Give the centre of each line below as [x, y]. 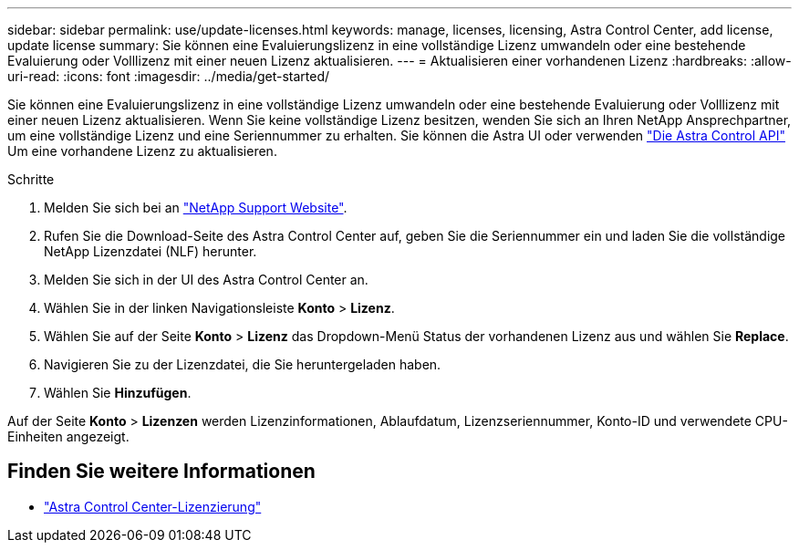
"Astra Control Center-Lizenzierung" [153, 506]
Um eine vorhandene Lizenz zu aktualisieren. [142, 151]
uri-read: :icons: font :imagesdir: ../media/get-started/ [169, 76]
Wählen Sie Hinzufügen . [118, 393]
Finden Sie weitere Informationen [161, 472]
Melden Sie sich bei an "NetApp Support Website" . [196, 208]
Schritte [31, 179]
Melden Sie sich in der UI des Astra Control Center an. [206, 280]
